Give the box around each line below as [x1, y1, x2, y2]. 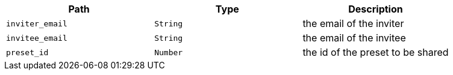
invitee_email [6, 33, 67, 43]
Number [154, 47, 183, 57]
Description [348, 3, 403, 15]
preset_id [6, 47, 49, 57]
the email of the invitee [302, 32, 406, 44]
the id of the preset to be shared [302, 46, 449, 58]
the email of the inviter [302, 17, 404, 29]
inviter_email [6, 19, 67, 28]
